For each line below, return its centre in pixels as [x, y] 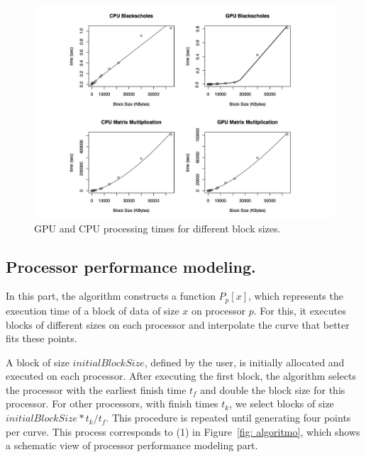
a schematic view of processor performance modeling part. [132, 445]
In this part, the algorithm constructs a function [111, 296]
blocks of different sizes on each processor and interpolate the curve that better [178, 324]
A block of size [38, 362]
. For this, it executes [300, 310]
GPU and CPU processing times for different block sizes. [157, 228]
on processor [219, 310]
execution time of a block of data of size [93, 310]
